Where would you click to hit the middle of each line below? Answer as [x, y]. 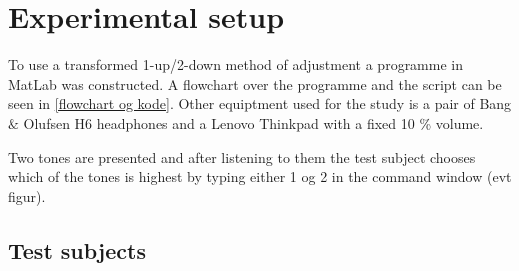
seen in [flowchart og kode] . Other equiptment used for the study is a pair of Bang [260, 103]
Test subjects [77, 249]
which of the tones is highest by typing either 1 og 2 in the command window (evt [260, 176]
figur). [27, 195]
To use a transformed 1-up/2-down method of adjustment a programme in [235, 64]
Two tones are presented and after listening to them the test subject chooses [242, 156]
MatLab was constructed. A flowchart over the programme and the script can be [255, 83]
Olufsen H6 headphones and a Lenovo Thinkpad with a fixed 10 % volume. [253, 122]
